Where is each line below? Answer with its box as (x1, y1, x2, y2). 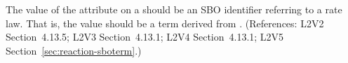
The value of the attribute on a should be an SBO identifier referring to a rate (6, 2, 342, 16)
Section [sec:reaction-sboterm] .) (6, 43, 142, 57)
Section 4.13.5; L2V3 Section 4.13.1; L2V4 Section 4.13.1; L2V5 (6, 29, 284, 44)
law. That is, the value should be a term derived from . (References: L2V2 (6, 15, 324, 30)
